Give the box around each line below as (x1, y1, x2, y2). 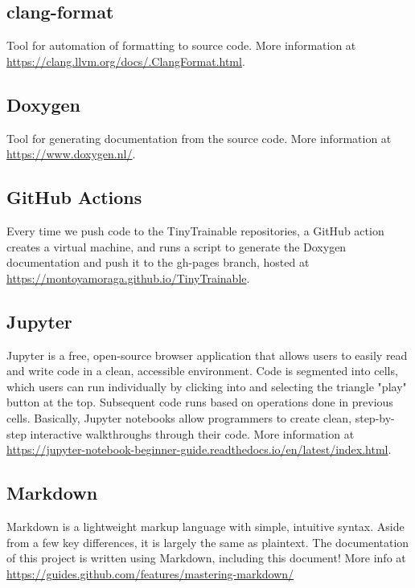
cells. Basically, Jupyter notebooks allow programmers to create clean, (6, 409, 352, 426)
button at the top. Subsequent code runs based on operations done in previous (6, 394, 393, 410)
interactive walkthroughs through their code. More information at (30, 425, 355, 442)
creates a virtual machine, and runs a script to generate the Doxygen (6, 238, 347, 255)
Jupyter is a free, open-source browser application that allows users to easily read (6, 346, 408, 363)
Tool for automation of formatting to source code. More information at (6, 37, 356, 54)
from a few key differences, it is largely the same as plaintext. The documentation (6, 533, 409, 550)
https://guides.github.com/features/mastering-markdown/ (6, 565, 294, 582)
